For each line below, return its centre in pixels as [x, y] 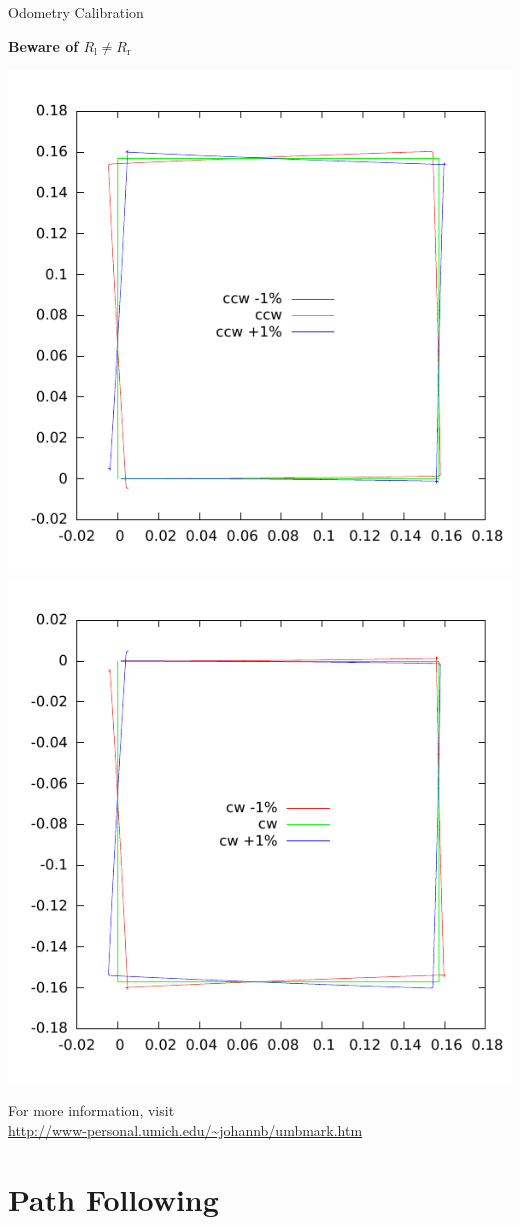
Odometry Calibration [76, 12]
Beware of [43, 45]
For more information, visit [91, 1110]
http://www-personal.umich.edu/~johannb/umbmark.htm [185, 1129]
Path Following [113, 1198]
